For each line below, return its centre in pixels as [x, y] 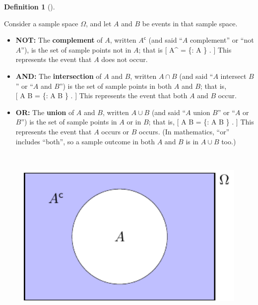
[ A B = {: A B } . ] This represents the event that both [101, 95]
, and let [99, 23]
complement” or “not [222, 40]
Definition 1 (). [30, 6]
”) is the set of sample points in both [116, 86]
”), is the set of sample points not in [76, 49]
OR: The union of [45, 112]
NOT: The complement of [59, 40]
